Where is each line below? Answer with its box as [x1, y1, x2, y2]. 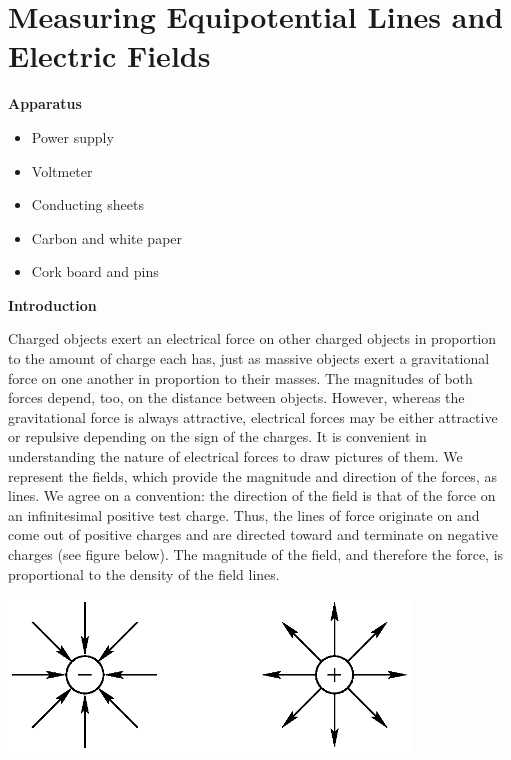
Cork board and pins [31, 261, 159, 282]
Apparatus [8, 93, 82, 114]
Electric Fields [8, 35, 211, 76]
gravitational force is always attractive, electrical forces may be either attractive [8, 406, 498, 427]
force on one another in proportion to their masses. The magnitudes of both [8, 367, 473, 388]
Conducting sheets [31, 194, 144, 215]
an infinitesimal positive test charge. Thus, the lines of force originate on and [8, 504, 480, 525]
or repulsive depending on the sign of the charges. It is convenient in [8, 426, 427, 447]
